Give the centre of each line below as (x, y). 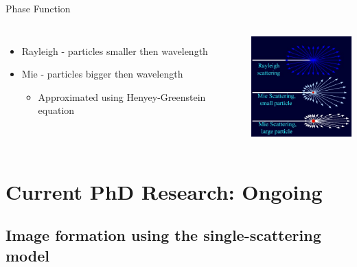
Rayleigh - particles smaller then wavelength (115, 50)
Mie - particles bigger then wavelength (102, 74)
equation (56, 110)
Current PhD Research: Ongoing (164, 191)
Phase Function (38, 8)
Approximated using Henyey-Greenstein (122, 96)
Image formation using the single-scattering (163, 235)
